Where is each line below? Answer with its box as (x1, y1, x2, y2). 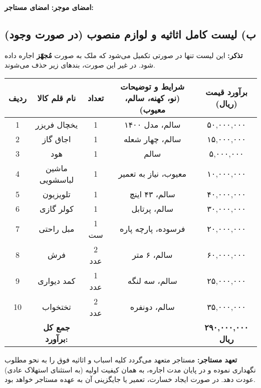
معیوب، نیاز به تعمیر (118, 168, 186, 180)
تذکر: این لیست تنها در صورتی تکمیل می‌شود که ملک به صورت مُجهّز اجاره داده (5, 50, 243, 60)
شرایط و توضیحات (120, 80, 185, 92)
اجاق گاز (42, 133, 71, 145)
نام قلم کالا (37, 92, 76, 104)
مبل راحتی (39, 223, 75, 235)
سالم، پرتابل (131, 202, 173, 214)
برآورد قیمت (205, 86, 248, 98)
